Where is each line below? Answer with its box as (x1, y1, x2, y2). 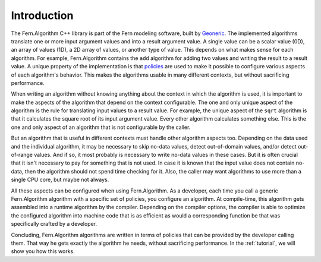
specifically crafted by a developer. (11, 220, 97, 228)
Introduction (11, 9, 74, 22)
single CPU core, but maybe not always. (11, 176, 109, 184)
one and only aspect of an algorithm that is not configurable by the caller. (11, 124, 191, 131)
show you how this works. (11, 248, 75, 255)
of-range (11, 151, 33, 159)
